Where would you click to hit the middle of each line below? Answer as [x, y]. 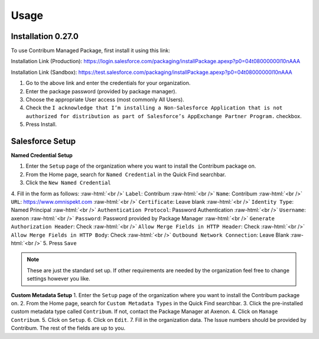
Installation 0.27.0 [45, 36]
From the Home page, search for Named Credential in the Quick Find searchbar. [126, 174]
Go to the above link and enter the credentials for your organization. [108, 83]
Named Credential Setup [42, 155]
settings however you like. [59, 279]
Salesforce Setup [43, 141]
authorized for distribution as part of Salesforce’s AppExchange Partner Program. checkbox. [164, 116]
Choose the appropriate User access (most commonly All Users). [105, 100]
